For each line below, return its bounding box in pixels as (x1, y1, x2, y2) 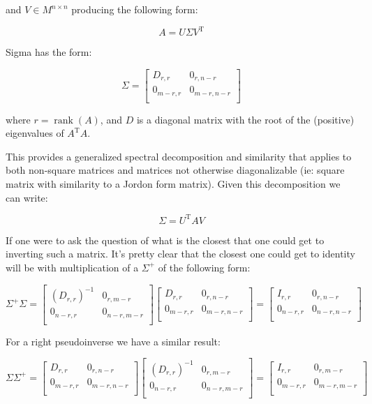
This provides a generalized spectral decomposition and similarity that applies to (6, 149, 352, 163)
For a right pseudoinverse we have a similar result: (6, 334, 221, 348)
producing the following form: (71, 2, 198, 16)
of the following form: (158, 260, 251, 274)
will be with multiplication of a (6, 260, 139, 274)
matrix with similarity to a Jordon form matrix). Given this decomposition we (6, 177, 341, 191)
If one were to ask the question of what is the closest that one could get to (6, 232, 325, 247)
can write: (6, 190, 48, 204)
